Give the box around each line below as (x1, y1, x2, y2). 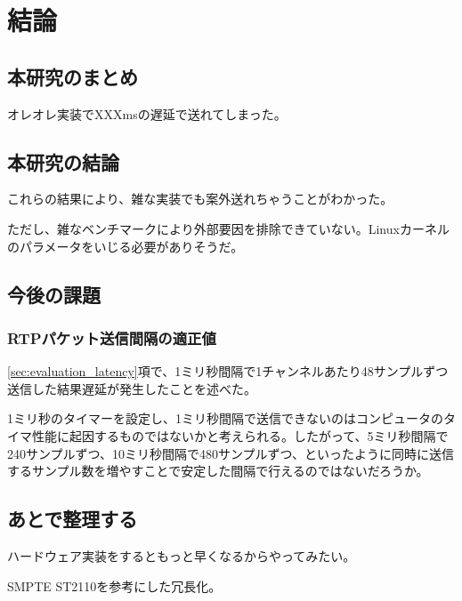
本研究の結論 (7, 148, 119, 175)
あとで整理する (7, 505, 138, 533)
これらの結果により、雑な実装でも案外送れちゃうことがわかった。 (7, 189, 393, 208)
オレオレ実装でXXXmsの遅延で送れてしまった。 (7, 104, 287, 123)
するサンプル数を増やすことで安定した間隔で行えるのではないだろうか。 (7, 461, 429, 480)
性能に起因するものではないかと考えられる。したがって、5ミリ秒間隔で (31, 426, 449, 445)
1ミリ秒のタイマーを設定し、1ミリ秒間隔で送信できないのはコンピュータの (7, 409, 443, 428)
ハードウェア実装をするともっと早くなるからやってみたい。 (7, 546, 356, 565)
